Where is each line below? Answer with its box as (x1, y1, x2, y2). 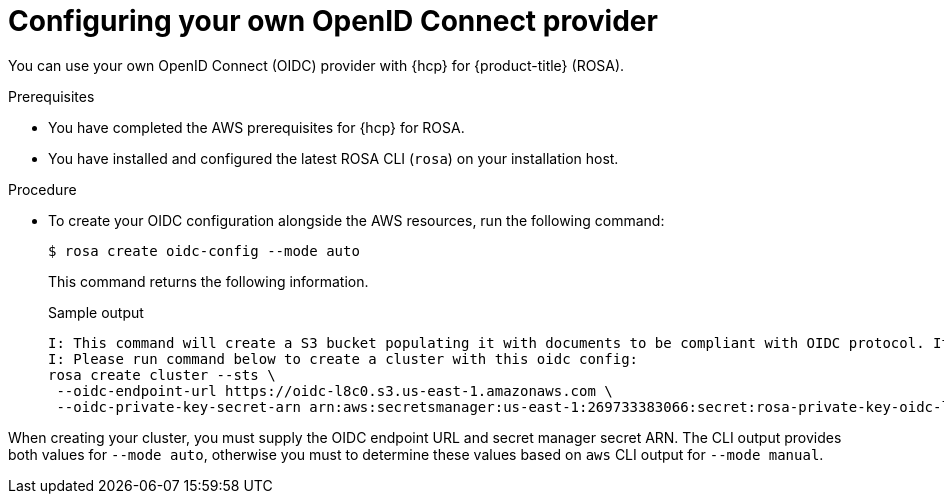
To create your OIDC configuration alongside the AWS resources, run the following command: (48, 211, 665, 229)
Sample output (48, 303, 144, 321)
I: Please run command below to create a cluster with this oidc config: (48, 350, 639, 367)
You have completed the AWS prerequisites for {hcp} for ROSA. (48, 118, 465, 136)
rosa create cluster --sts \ (48, 366, 276, 383)
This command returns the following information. (48, 272, 369, 290)
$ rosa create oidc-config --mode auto (48, 242, 360, 259)
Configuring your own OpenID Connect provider (8, 4, 658, 38)
